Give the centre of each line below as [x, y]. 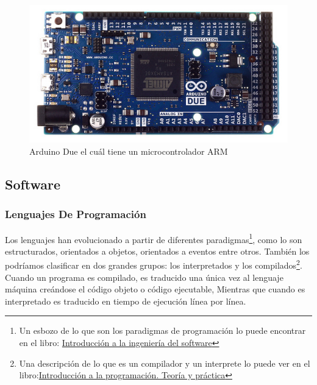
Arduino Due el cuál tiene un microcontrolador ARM [129, 151]
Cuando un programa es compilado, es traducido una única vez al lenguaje [144, 277]
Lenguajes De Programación [76, 214]
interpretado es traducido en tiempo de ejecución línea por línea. [126, 301]
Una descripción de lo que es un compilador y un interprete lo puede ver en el [165, 363]
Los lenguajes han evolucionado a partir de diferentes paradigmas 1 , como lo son [154, 238]
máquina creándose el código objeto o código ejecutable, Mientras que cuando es [155, 289]
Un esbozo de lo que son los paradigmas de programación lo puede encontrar [162, 330]
